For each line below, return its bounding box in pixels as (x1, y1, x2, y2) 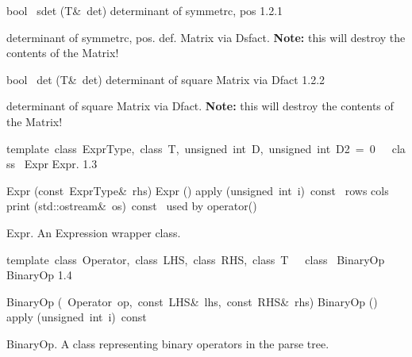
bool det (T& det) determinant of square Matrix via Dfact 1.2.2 (6, 71, 325, 87)
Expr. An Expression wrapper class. (6, 224, 181, 240)
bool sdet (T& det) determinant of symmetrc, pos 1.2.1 (6, 2, 283, 18)
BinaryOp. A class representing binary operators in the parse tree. (6, 335, 329, 351)
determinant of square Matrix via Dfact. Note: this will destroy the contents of (6, 98, 394, 114)
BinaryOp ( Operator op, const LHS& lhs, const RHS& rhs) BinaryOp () (6, 293, 378, 309)
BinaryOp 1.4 (6, 267, 72, 283)
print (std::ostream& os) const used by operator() (6, 198, 257, 214)
